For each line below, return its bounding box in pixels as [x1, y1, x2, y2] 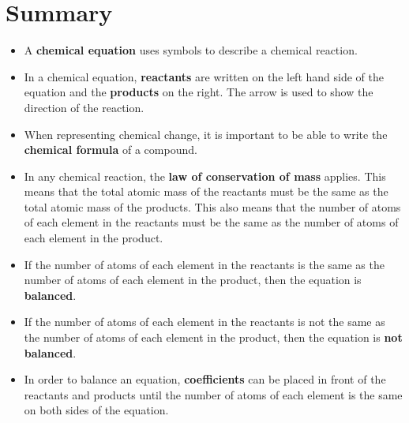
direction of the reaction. [24, 99, 144, 115]
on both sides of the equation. [24, 402, 169, 418]
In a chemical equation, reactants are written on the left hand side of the [24, 68, 384, 84]
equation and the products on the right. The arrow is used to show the [24, 84, 373, 100]
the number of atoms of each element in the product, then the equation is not [24, 329, 403, 346]
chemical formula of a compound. [24, 141, 197, 158]
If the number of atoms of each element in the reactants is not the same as [24, 313, 385, 330]
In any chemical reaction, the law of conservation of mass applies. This [24, 167, 386, 184]
